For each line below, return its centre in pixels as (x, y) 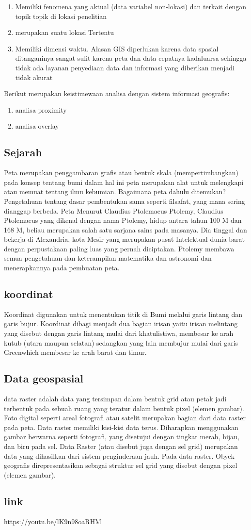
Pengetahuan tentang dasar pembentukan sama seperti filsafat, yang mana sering (125, 201)
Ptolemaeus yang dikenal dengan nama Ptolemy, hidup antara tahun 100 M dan (123, 220)
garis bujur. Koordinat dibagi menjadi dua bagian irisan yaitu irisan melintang (121, 323)
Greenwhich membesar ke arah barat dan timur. (75, 352)
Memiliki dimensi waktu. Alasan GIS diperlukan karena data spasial (117, 48)
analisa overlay (37, 126)
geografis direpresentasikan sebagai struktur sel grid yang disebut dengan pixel (121, 465)
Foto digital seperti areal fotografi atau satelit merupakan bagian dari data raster (125, 418)
